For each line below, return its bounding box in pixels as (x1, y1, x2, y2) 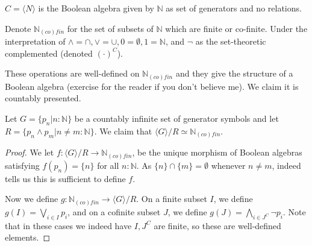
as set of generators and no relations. (166, 2, 302, 14)
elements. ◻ (5, 231, 51, 244)
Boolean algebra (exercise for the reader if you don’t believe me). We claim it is (5, 80, 299, 92)
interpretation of (5, 35, 66, 48)
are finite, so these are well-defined (154, 219, 281, 232)
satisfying (5, 159, 40, 171)
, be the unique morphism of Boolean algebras (132, 146, 302, 159)
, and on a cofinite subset (67, 205, 161, 218)
